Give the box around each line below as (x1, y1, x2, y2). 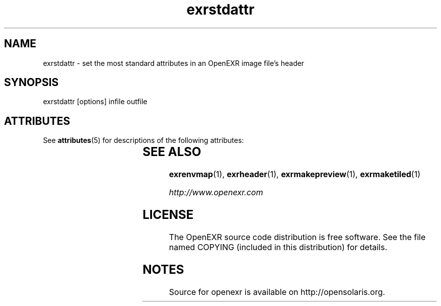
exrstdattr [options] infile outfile (43, 97, 148, 106)
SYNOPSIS (4, 76, 59, 89)
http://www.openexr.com (169, 187, 263, 198)
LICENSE (142, 207, 194, 222)
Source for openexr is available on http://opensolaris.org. (169, 286, 385, 297)
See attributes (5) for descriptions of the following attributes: (43, 136, 244, 145)
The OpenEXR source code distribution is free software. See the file (169, 232, 426, 242)
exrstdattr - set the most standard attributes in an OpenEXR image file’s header (43, 58, 305, 67)
